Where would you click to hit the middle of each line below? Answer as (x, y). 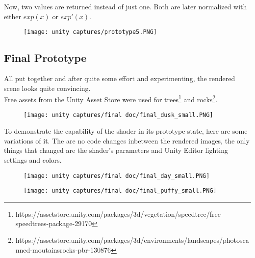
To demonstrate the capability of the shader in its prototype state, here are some (126, 131)
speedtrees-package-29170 (54, 223)
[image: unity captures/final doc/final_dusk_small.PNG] (118, 115)
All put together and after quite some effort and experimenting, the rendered (120, 78)
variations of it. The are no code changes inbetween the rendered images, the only (127, 140)
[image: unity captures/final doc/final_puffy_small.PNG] (120, 191)
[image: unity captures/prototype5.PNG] (90, 32)
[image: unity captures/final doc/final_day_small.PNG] (117, 176)
